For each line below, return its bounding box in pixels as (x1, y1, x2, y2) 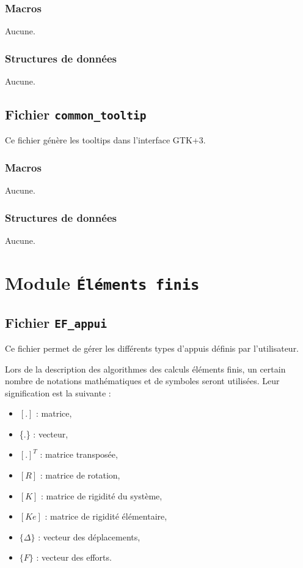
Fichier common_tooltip (5, 105, 147, 124)
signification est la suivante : (5, 386, 111, 399)
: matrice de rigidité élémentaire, (45, 510, 167, 523)
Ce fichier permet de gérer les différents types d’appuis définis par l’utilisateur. (5, 341, 299, 354)
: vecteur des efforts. (36, 551, 112, 564)
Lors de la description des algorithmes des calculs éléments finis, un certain (5, 362, 286, 375)
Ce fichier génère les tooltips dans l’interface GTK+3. (5, 134, 206, 146)
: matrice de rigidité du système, (41, 489, 162, 502)
